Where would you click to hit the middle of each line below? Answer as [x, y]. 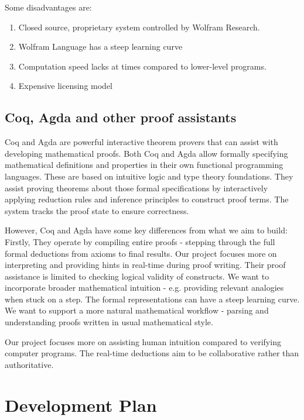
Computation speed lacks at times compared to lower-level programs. [142, 66]
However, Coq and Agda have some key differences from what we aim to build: [146, 230]
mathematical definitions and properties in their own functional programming [144, 165]
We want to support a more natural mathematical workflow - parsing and [137, 310]
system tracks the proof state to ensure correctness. [97, 210]
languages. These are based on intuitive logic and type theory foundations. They [149, 176]
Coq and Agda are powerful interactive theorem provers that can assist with [141, 142]
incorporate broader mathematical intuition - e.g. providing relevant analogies [144, 288]
